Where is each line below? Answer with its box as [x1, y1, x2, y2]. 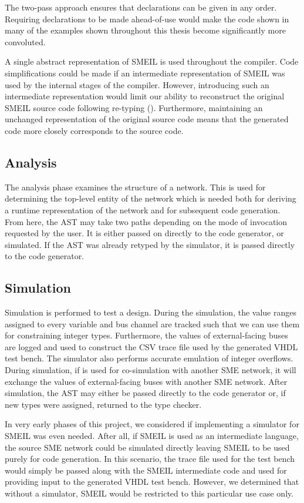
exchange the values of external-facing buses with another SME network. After [5, 375, 288, 387]
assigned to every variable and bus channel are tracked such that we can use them [5, 317, 300, 330]
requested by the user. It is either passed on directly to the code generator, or [5, 227, 284, 239]
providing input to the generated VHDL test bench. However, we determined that [5, 475, 299, 488]
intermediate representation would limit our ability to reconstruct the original [5, 90, 285, 102]
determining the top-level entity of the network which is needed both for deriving [5, 192, 296, 204]
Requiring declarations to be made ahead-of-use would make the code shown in [5, 12, 289, 25]
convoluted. [5, 35, 46, 48]
